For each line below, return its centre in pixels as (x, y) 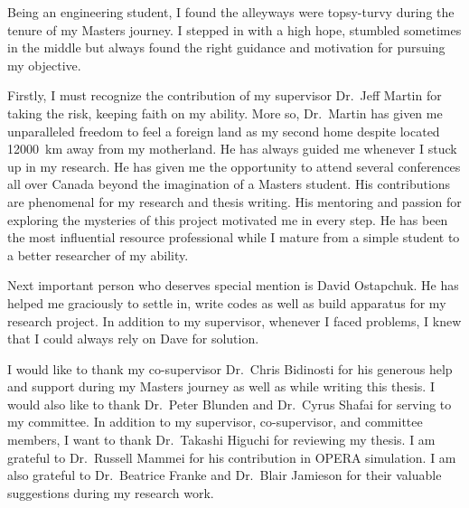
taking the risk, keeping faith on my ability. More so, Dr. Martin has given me (225, 113)
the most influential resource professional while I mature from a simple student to (234, 237)
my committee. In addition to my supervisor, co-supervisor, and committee (215, 422)
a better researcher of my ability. (98, 254)
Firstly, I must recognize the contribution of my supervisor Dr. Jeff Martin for (225, 95)
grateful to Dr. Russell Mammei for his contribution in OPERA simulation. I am (232, 457)
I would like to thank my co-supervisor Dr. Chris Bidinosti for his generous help (230, 368)
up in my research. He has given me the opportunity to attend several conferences (234, 166)
